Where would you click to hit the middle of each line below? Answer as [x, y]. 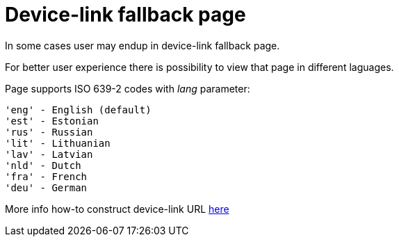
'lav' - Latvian [49, 154]
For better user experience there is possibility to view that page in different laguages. [199, 67]
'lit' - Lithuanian [58, 143]
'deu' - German [46, 187]
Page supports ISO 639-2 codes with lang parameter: [128, 88]
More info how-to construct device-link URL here [117, 209]
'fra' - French [46, 176]
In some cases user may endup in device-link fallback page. [142, 45]
